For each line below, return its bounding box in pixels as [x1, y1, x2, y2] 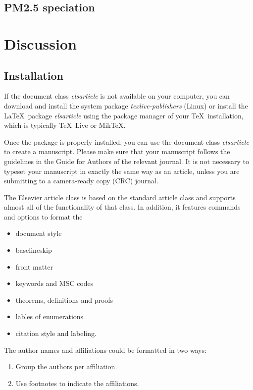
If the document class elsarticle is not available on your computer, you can [4, 91, 230, 101]
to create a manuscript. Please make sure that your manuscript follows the [4, 146, 230, 157]
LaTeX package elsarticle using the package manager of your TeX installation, [4, 110, 244, 120]
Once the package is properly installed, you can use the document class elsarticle [4, 136, 249, 147]
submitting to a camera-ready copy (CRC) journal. [4, 175, 158, 186]
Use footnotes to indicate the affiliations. [15, 378, 139, 388]
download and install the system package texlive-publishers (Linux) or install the [4, 100, 248, 111]
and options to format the [4, 211, 83, 222]
